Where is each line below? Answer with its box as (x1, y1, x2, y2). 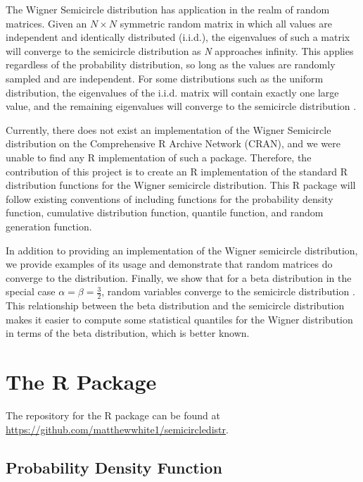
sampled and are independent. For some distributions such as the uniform (6, 70, 324, 85)
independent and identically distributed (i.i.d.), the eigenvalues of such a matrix (6, 30, 350, 44)
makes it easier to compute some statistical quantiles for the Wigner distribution (6, 311, 353, 326)
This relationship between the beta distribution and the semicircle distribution (6, 298, 345, 313)
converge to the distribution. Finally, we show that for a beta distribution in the (6, 270, 352, 285)
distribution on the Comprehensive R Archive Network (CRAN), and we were (6, 136, 340, 151)
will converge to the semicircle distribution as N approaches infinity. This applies (6, 43, 354, 58)
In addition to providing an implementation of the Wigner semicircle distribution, (6, 242, 358, 257)
